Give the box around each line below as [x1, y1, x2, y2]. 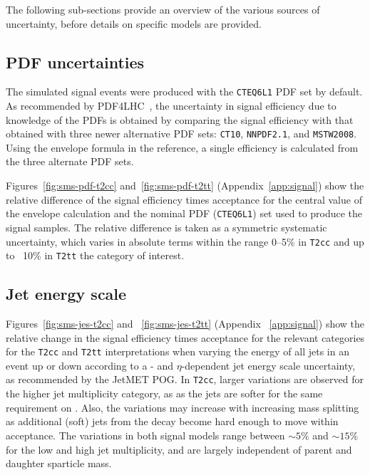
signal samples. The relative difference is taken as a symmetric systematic [6, 219, 327, 234]
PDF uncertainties [6, 51, 145, 73]
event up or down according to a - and [6, 357, 173, 372]
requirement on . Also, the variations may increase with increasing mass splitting [6, 400, 359, 414]
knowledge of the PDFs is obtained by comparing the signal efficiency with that [6, 112, 354, 127]
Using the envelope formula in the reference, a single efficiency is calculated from [6, 140, 359, 155]
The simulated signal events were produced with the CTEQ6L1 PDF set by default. [6, 84, 363, 99]
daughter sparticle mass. [6, 456, 112, 471]
